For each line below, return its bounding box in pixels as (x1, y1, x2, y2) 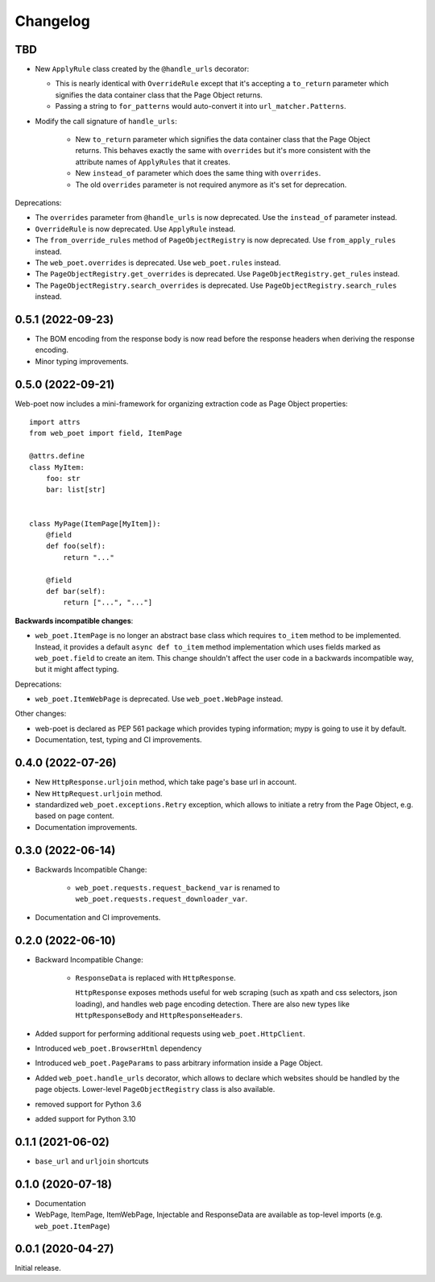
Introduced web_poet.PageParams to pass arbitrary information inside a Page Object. (35, 1058, 323, 1068)
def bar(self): (45, 587, 106, 595)
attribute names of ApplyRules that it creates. (75, 157, 231, 167)
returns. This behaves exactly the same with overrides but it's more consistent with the (75, 146, 371, 156)
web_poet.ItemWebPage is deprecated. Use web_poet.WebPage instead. (35, 694, 284, 704)
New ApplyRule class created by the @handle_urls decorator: (35, 64, 250, 74)
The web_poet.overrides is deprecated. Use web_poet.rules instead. (35, 258, 281, 268)
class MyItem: (29, 463, 85, 471)
